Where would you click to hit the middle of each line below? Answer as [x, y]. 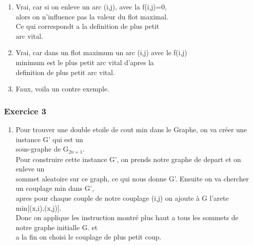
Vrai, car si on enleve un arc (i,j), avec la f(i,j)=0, [91, 6]
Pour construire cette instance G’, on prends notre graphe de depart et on [128, 159]
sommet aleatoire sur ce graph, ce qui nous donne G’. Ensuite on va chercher [132, 178]
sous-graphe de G [42, 149]
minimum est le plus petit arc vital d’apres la [85, 62]
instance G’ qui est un [49, 139]
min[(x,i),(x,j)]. [39, 207]
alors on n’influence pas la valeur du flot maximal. [92, 16]
